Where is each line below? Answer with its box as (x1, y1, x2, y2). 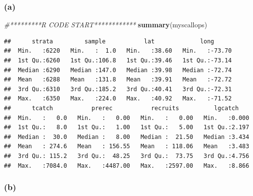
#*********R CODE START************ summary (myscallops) (4, 20, 207, 30)
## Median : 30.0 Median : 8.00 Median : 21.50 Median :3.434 (4, 133, 250, 140)
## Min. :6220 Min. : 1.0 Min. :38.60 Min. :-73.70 (4, 47, 232, 55)
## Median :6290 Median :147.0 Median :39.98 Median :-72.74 (4, 66, 232, 74)
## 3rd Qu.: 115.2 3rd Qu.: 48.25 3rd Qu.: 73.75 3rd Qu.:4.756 (4, 152, 250, 159)
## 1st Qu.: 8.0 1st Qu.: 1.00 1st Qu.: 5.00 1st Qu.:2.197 (4, 124, 250, 131)
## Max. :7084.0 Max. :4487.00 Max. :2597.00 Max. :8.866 (4, 162, 250, 169)
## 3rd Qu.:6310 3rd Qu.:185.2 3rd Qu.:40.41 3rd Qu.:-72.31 (4, 85, 232, 93)
